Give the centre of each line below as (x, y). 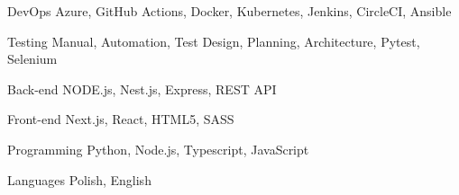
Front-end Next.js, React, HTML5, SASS (121, 119)
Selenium (32, 59)
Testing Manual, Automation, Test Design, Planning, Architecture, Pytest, (214, 41)
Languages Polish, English (79, 179)
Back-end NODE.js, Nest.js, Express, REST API (142, 89)
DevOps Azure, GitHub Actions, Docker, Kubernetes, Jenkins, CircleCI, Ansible (229, 11)
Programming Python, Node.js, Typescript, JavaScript (158, 149)
